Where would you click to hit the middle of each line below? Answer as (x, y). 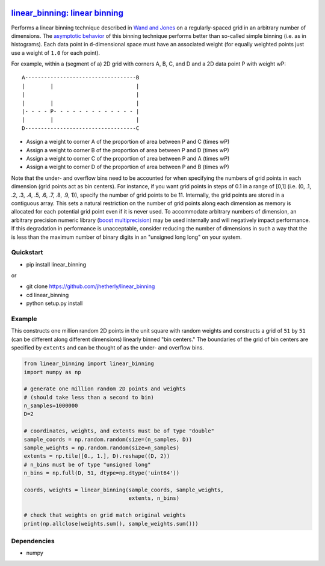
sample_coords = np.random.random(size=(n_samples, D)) (108, 439)
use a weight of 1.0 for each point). (56, 53)
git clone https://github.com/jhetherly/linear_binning (91, 286)
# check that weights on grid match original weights (105, 515)
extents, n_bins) (154, 498)
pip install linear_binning (56, 264)
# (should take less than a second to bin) (89, 397)
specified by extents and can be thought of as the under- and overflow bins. (108, 348)
